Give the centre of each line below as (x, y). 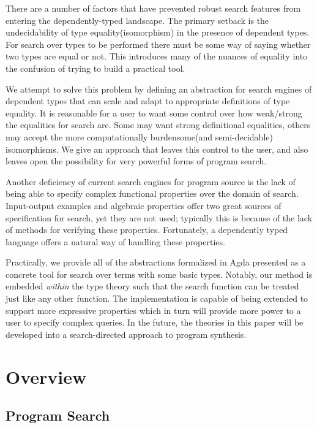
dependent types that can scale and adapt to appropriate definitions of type (148, 101)
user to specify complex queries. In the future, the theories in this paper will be (155, 322)
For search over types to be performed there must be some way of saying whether (158, 44)
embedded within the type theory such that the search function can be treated (152, 286)
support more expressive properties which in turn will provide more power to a (153, 310)
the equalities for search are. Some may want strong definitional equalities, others (158, 125)
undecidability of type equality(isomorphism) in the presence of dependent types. (158, 32)
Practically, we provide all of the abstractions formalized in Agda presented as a (156, 262)
